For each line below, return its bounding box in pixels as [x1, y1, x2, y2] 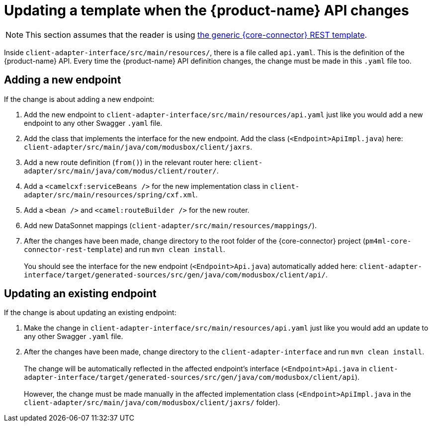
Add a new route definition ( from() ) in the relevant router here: [24, 158, 232, 167]
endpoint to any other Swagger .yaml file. [24, 118, 163, 127]
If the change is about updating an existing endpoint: [4, 308, 176, 317]
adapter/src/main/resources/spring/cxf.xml [24, 190, 196, 199]
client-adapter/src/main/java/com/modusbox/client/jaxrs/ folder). [24, 398, 280, 407]
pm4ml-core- [365, 237, 412, 245]
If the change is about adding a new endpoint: [4, 94, 155, 103]
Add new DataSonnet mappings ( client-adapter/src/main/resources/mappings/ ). [24, 221, 317, 230]
